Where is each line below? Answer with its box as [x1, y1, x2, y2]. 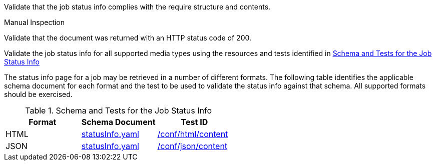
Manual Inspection [4, 18, 65, 26]
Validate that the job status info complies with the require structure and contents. [4, 2, 271, 11]
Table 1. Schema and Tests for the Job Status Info [25, 105, 212, 115]
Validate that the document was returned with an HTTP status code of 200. [4, 33, 251, 42]
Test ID [181, 117, 208, 127]
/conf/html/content [157, 129, 228, 139]
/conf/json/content [157, 141, 228, 151]
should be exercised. [4, 90, 73, 98]
